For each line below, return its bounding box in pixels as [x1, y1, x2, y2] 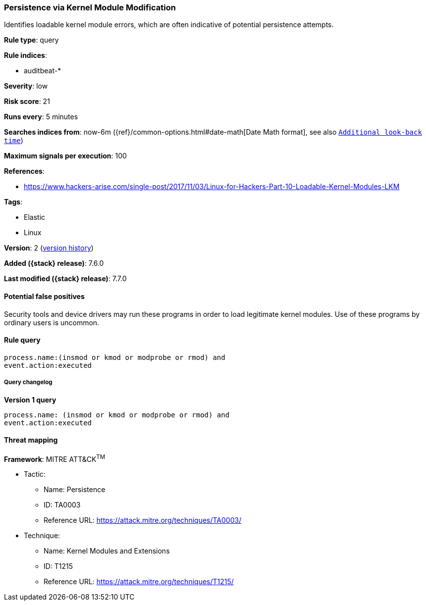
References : [4, 167, 45, 176]
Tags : [4, 198, 23, 206]
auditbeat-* [24, 66, 61, 75]
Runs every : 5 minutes [4, 112, 78, 121]
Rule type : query [4, 36, 59, 45]
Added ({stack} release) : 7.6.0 [4, 259, 104, 268]
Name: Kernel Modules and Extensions [44, 547, 170, 555]
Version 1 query [4, 395, 56, 404]
